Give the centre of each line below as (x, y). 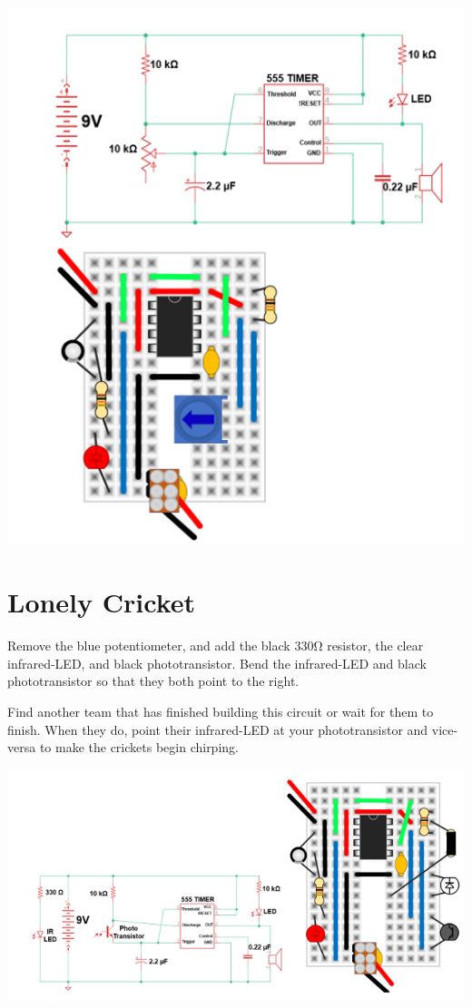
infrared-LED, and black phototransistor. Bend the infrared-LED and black (217, 663)
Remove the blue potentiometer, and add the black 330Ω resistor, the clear (216, 646)
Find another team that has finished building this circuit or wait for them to (221, 711)
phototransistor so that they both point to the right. (153, 681)
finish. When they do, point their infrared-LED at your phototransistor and (218, 729)
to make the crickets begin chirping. (139, 747)
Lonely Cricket (102, 602)
